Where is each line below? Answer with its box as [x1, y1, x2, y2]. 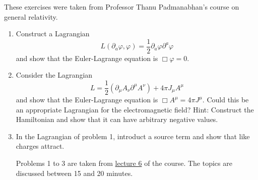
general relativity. [4, 11, 58, 22]
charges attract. [16, 141, 64, 151]
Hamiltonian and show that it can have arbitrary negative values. [16, 114, 218, 125]
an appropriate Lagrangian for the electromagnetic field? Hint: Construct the [16, 104, 254, 114]
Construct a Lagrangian [16, 28, 90, 39]
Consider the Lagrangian [16, 70, 93, 80]
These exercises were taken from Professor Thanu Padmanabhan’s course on [4, 2, 239, 12]
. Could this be [202, 94, 249, 105]
